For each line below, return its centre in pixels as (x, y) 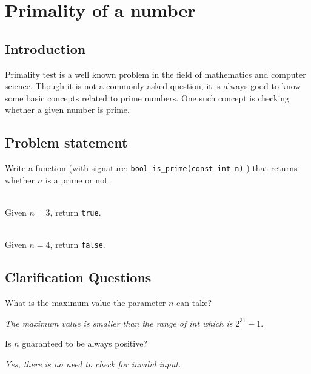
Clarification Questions (78, 277)
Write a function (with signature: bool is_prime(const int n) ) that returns (151, 168)
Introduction (45, 48)
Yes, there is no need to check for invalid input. (93, 363)
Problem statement (66, 142)
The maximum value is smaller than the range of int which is (119, 323)
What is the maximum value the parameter (85, 303)
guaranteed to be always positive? (85, 343)
